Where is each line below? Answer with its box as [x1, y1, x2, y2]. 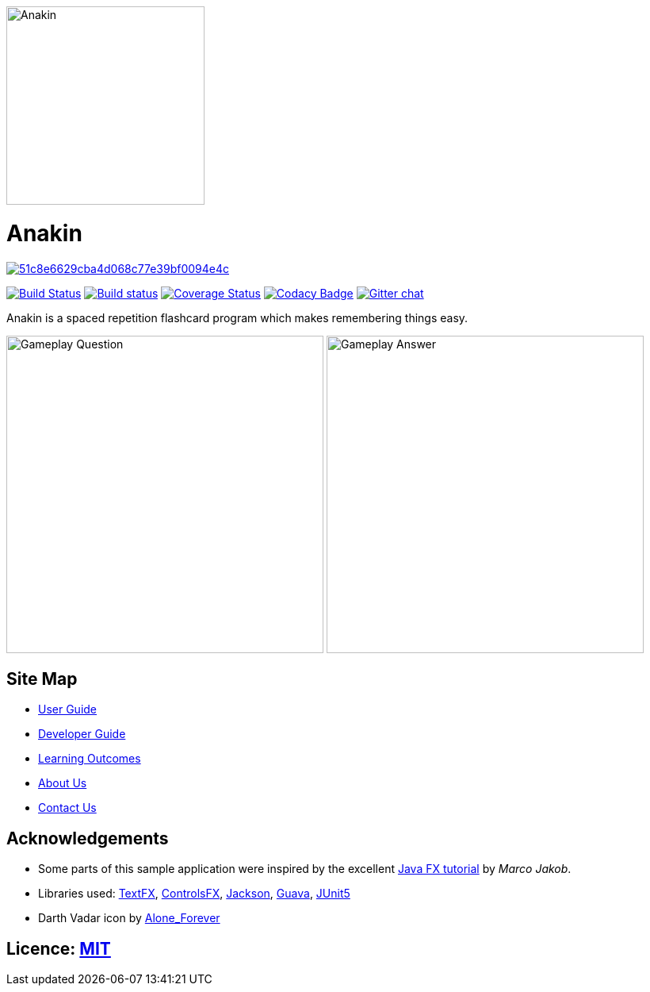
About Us [38, 776, 87, 790]
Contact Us [38, 801, 97, 815]
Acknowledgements [6, 828, 169, 848]
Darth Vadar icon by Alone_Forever [38, 911, 220, 925]
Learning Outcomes [38, 752, 141, 766]
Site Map [6, 668, 78, 689]
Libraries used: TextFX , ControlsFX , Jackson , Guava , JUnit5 [38, 886, 350, 901]
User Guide [38, 702, 97, 717]
